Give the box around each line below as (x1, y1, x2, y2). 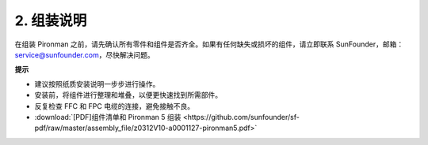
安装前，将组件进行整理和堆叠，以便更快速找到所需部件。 (34, 91, 222, 100)
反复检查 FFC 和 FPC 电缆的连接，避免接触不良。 (34, 101, 194, 110)
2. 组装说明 (14, 12, 87, 29)
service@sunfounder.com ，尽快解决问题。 (14, 50, 155, 59)
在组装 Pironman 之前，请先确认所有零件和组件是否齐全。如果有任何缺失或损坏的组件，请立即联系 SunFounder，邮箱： (14, 39, 404, 49)
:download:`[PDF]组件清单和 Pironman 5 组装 (34, 112, 182, 121)
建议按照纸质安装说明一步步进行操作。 (34, 79, 160, 88)
